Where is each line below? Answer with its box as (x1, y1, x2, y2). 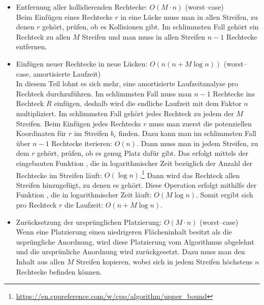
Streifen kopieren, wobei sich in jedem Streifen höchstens (76, 256, 253, 266)
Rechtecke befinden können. (16, 266, 102, 277)
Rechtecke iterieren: (51, 138, 112, 148)
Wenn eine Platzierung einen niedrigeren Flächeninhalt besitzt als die (16, 226, 232, 237)
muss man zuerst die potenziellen (149, 118, 252, 128)
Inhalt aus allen (16, 256, 65, 266)
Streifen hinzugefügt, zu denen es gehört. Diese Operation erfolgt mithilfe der (16, 179, 257, 190)
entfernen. (16, 41, 47, 52)
